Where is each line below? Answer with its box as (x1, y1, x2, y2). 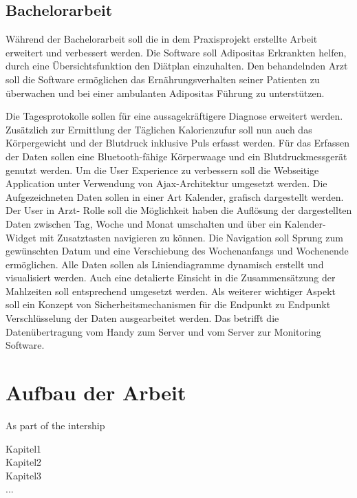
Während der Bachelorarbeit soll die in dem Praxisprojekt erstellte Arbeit (6, 32, 318, 46)
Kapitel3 (6, 468, 42, 482)
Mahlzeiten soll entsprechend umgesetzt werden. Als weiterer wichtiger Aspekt (6, 283, 336, 298)
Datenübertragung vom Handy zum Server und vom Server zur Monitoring (6, 324, 321, 338)
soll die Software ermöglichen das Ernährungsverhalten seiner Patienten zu (6, 72, 320, 86)
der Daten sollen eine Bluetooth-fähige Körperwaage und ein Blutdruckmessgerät (6, 149, 347, 163)
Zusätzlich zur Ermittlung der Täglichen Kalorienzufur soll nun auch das (6, 122, 312, 136)
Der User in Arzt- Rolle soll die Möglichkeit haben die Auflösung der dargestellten (6, 203, 352, 217)
